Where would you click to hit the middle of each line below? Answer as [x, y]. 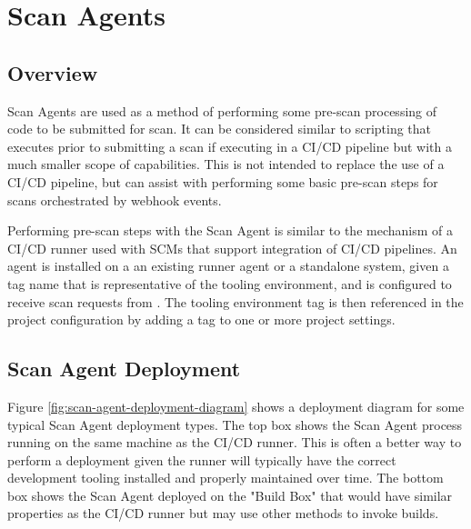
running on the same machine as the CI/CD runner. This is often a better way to [235, 442]
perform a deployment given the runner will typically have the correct [202, 459]
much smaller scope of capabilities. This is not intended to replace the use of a [226, 164]
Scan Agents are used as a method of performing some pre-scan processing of [222, 110]
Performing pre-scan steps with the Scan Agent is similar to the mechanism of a [230, 230]
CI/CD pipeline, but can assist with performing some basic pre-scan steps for [223, 181]
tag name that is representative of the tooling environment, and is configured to [230, 283]
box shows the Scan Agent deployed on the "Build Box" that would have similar [230, 495]
